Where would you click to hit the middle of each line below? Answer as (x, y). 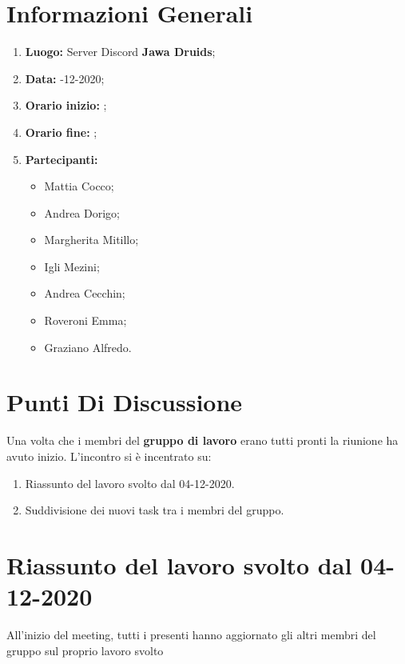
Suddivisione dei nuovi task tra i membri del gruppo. (155, 510)
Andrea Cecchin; (85, 293)
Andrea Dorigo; (82, 212)
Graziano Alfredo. (88, 347)
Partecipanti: (62, 159)
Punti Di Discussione (125, 402)
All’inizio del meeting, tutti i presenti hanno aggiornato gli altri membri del (191, 635)
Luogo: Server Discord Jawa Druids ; (120, 52)
